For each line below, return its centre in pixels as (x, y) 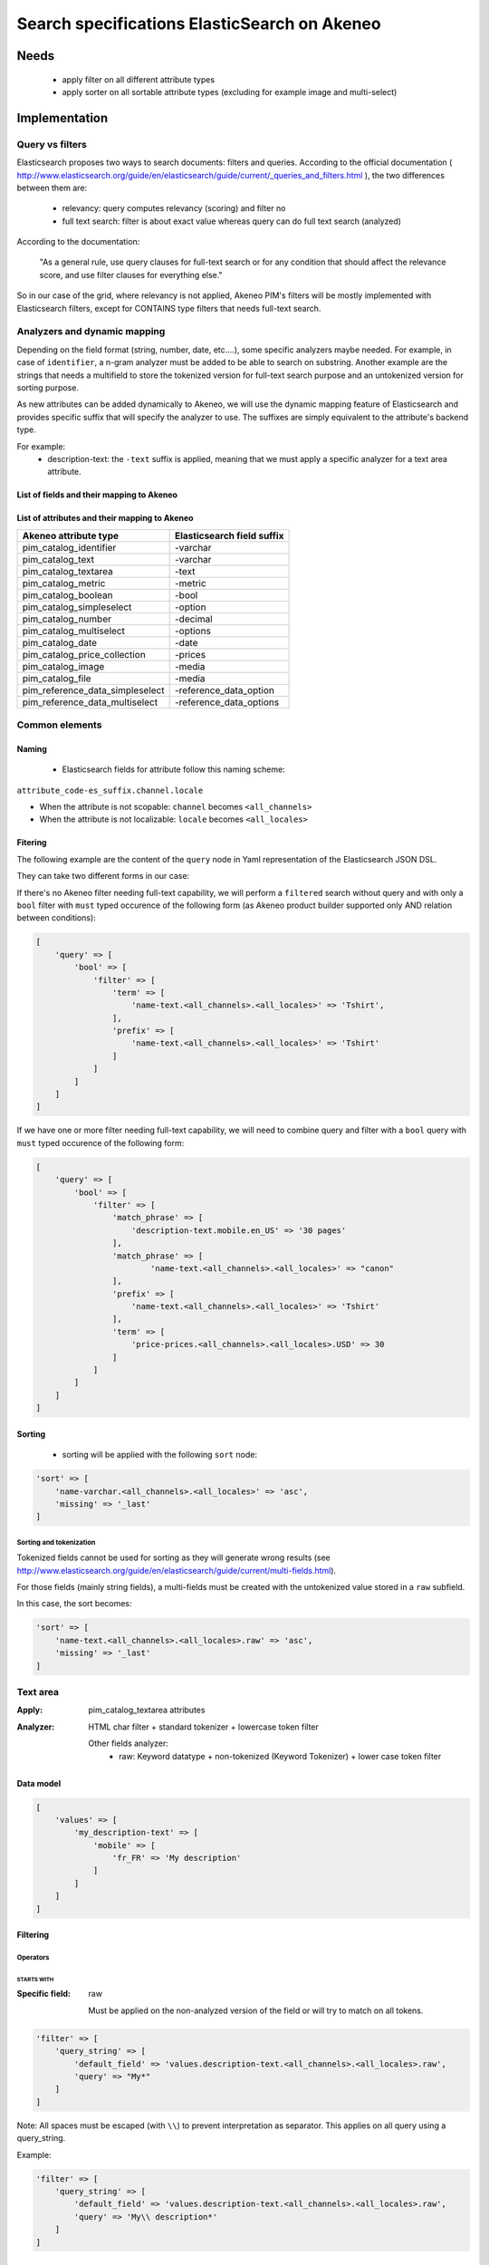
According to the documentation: (78, 242)
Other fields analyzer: (129, 1743)
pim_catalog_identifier (69, 547)
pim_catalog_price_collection (84, 654)
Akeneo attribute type (71, 535)
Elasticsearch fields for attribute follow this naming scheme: (173, 769)
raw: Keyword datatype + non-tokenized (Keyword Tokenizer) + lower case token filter (280, 1756)
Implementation (62, 118)
